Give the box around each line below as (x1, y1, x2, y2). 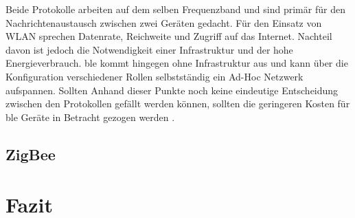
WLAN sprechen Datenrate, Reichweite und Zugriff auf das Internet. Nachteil (5, 29, 332, 43)
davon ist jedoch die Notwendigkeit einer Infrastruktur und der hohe (5, 42, 293, 56)
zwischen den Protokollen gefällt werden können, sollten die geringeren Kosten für (5, 96, 350, 111)
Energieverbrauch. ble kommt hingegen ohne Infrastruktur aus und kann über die (5, 56, 348, 70)
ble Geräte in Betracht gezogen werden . (5, 109, 175, 124)
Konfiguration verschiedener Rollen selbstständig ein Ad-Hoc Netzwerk (5, 69, 304, 83)
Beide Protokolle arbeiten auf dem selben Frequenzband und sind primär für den (5, 2, 345, 16)
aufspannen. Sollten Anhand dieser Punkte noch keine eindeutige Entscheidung (5, 83, 339, 97)
